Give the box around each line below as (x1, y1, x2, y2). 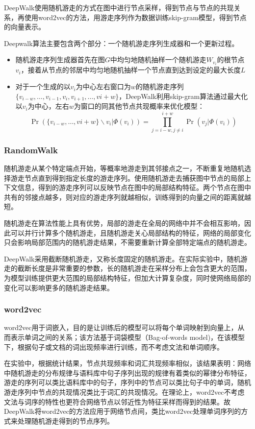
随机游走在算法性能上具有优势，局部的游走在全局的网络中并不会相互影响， (4, 218, 244, 228)
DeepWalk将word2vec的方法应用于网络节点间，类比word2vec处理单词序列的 (4, 406, 241, 416)
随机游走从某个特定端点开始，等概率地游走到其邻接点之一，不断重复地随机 (4, 163, 244, 173)
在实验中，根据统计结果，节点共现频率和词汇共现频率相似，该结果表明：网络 (4, 358, 251, 368)
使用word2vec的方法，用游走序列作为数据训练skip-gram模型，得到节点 (24, 12, 247, 22)
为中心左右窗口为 (76, 81, 131, 92)
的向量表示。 (4, 22, 45, 32)
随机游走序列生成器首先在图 (15, 54, 105, 65)
